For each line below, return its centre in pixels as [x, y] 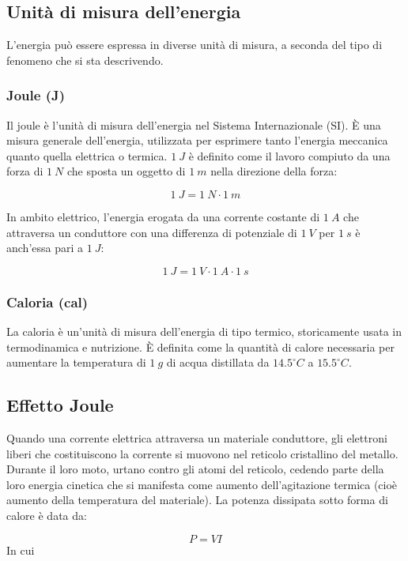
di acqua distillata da [218, 362]
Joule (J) [36, 95]
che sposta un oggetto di [127, 171]
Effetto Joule [60, 405]
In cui [21, 550]
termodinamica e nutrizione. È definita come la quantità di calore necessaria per [200, 346]
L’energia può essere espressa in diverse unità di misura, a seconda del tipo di [195, 45]
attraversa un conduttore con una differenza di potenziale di [152, 232]
